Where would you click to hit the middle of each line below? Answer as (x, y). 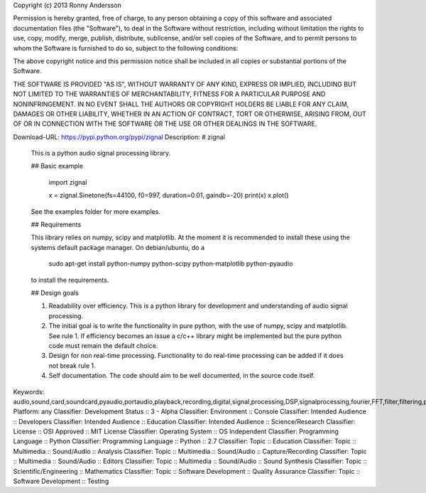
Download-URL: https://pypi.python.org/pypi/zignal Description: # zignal (119, 137)
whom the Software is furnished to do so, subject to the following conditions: (126, 48)
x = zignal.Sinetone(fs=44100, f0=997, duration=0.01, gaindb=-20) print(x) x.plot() (169, 195)
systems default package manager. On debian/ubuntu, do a (118, 247)
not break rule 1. (72, 365)
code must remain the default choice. (103, 345)
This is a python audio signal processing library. (101, 153)
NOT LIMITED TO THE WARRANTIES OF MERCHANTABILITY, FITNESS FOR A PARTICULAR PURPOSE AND (169, 94)
